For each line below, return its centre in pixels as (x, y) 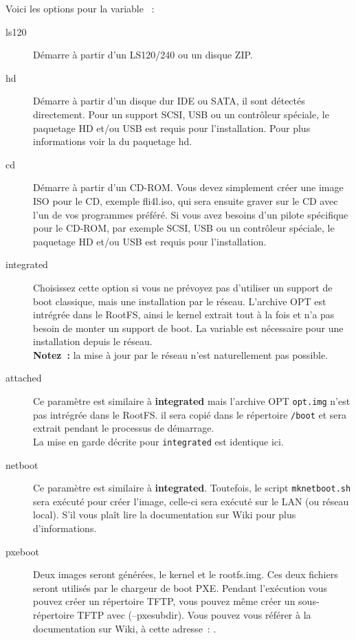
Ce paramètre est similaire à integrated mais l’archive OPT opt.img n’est (192, 401)
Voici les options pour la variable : (80, 8)
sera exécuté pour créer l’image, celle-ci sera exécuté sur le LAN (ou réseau (191, 501)
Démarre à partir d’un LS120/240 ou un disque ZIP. (143, 55)
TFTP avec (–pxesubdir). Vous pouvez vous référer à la (194, 615)
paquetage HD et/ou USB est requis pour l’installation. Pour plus (172, 128)
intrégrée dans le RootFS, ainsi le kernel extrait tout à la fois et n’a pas (184, 315)
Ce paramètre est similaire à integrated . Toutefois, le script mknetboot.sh (192, 488)
